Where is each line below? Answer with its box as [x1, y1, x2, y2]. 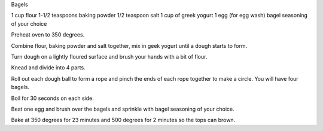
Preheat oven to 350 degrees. [11, 31, 85, 38]
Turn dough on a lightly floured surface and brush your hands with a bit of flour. [11, 53, 208, 60]
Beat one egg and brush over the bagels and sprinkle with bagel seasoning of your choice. [11, 105, 234, 112]
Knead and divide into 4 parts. [11, 64, 86, 71]
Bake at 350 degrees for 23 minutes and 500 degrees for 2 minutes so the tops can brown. [11, 117, 236, 124]
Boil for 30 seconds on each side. [11, 95, 94, 102]
